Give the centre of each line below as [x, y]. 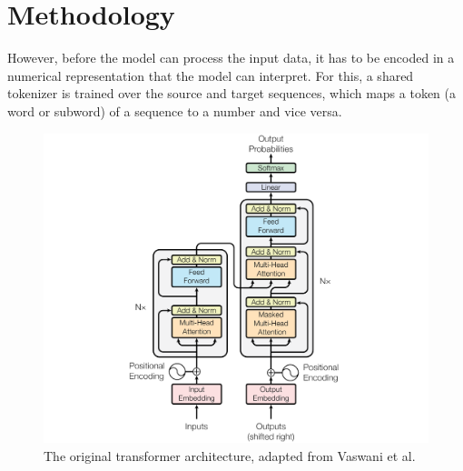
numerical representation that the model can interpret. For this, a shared [211, 75]
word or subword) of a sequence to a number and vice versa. [175, 110]
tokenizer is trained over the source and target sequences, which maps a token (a [232, 93]
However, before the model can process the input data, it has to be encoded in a [231, 58]
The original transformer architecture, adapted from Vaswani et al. [230, 455]
